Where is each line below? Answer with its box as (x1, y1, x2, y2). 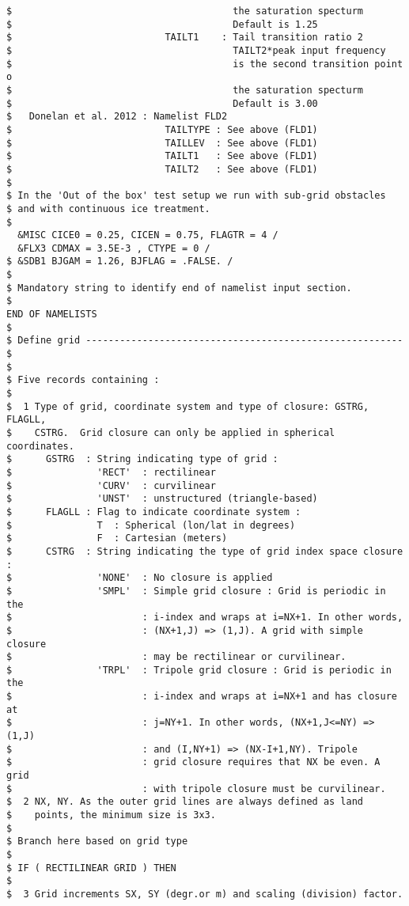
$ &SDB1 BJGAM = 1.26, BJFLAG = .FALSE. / (6, 256, 233, 267)
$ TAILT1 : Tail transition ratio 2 (6, 32, 364, 44)
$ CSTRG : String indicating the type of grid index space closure (6, 545, 403, 557)
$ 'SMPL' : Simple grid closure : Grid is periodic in (6, 585, 386, 597)
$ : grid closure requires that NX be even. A (6, 756, 381, 768)
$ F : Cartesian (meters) (6, 533, 228, 544)
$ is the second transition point (6, 58, 403, 70)
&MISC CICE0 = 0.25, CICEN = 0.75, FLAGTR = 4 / (17, 229, 278, 241)
